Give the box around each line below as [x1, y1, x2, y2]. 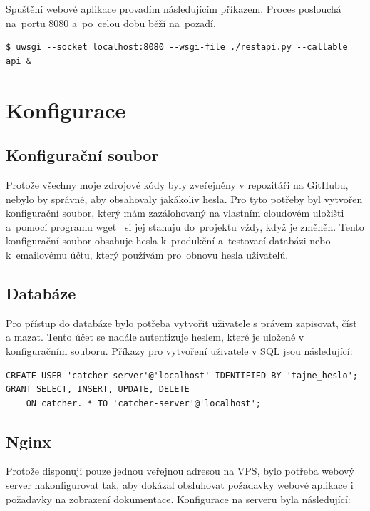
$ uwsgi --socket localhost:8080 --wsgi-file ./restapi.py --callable [6, 42, 348, 53]
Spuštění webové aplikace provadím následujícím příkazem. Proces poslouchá [6, 1, 341, 16]
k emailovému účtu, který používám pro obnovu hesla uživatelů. [6, 247, 289, 262]
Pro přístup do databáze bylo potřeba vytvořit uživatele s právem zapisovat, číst [6, 315, 357, 330]
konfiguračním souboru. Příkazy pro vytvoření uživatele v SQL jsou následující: [6, 343, 353, 358]
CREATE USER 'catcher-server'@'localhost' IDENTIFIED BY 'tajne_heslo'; [6, 370, 358, 381]
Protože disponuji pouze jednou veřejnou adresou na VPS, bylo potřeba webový [6, 463, 354, 478]
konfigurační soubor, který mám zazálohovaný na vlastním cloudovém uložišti [6, 205, 344, 220]
